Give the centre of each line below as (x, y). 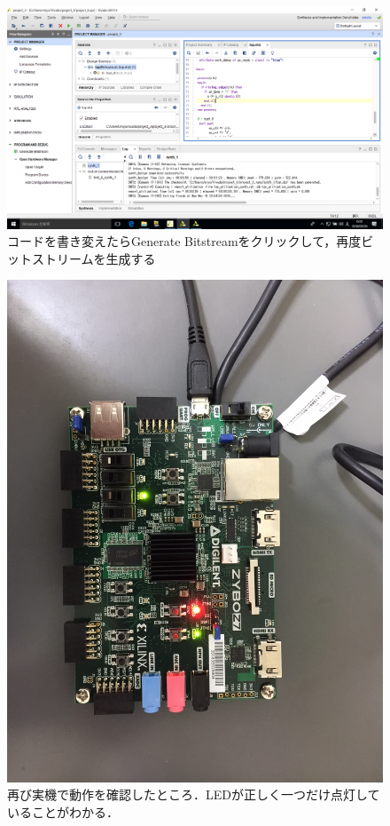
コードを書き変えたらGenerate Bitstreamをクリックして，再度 (184, 241)
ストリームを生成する (94, 258)
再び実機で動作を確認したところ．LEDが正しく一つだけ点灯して (194, 794)
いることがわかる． (63, 811)
